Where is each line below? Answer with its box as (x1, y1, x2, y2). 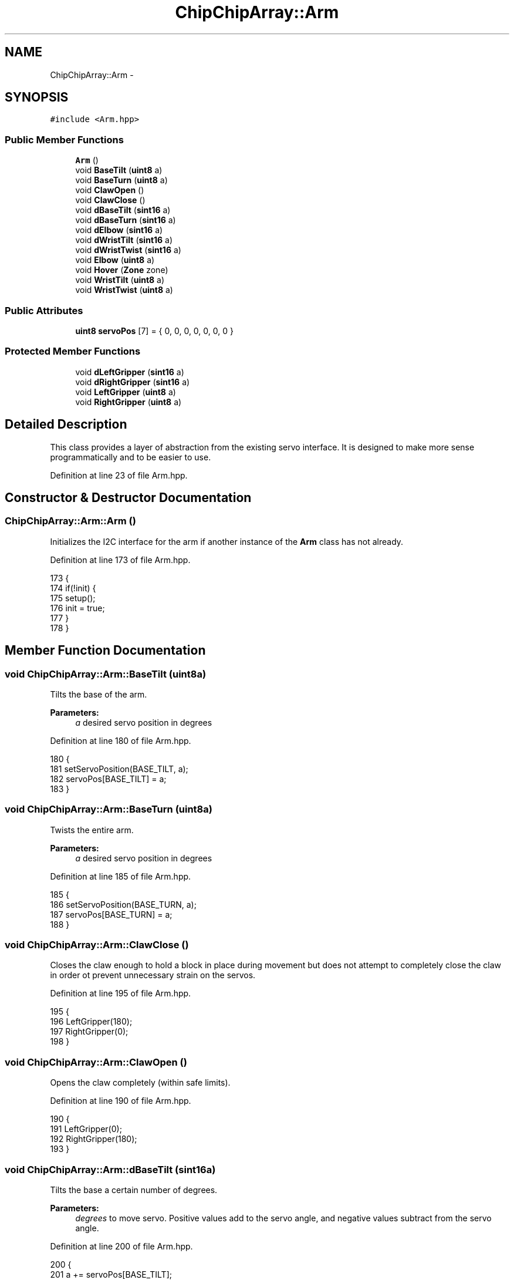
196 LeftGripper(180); (50, 1016, 133, 1027)
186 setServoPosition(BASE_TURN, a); (50, 899, 197, 910)
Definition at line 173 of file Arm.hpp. (50, 554, 191, 565)
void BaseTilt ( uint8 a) (75, 165, 163, 176)
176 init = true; (50, 602, 105, 613)
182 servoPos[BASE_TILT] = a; (50, 773, 167, 784)
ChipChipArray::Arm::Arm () (5, 515, 136, 527)
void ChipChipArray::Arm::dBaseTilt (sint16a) (5, 1163, 216, 1175)
